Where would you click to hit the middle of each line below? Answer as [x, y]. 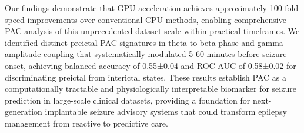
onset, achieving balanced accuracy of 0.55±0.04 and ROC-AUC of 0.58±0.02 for [151, 65]
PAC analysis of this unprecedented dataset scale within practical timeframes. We [152, 31]
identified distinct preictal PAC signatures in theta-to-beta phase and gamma [144, 42]
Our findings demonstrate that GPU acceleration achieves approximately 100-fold [152, 8]
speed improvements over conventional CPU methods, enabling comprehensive [146, 19]
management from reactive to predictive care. [86, 123]
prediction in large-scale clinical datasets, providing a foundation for [128, 100]
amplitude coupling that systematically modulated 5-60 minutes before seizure [146, 54]
